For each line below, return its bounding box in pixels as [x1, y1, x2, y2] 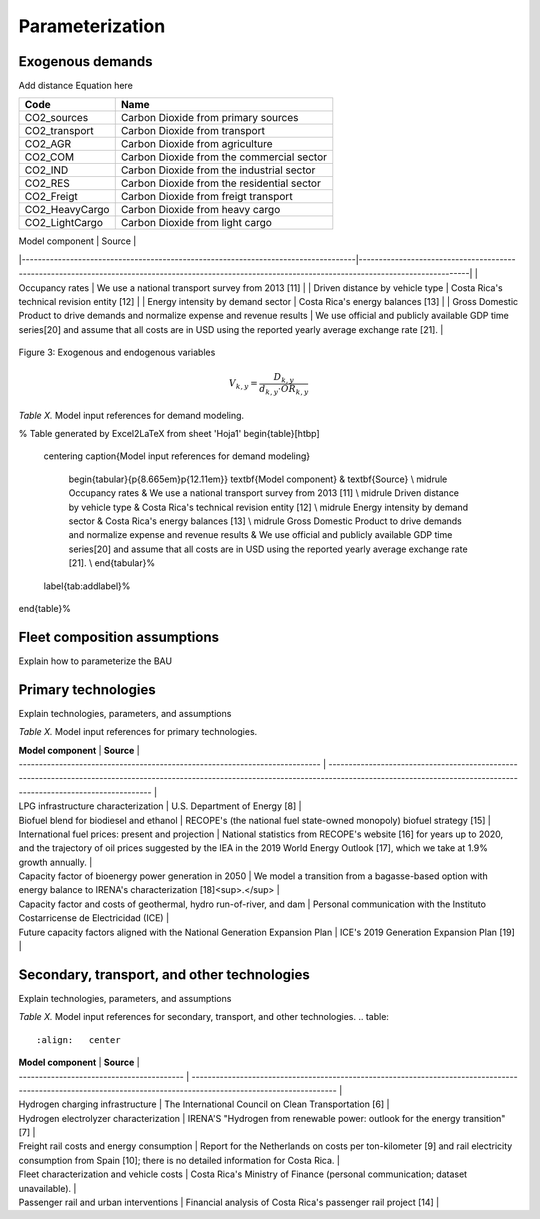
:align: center [36, 1034, 121, 1045]
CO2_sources [24, 111, 89, 125]
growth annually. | [18, 856, 93, 868]
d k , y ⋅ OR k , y [258, 383, 309, 397]
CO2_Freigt [24, 190, 79, 204]
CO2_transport [24, 124, 94, 138]
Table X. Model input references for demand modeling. [18, 409, 245, 421]
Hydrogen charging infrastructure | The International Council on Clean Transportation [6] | [18, 1098, 390, 1110]
